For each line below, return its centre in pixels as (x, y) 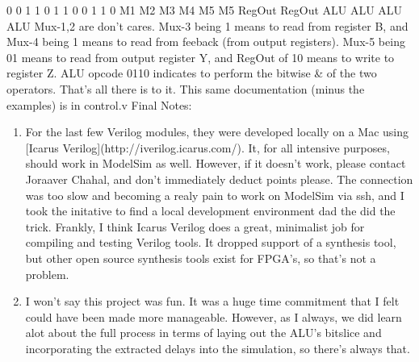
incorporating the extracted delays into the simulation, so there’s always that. (218, 348)
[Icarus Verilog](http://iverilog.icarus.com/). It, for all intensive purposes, (207, 147)
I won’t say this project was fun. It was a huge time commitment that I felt (212, 301)
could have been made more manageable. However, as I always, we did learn (214, 316)
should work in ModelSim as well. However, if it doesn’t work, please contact (216, 163)
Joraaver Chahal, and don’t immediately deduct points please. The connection (219, 179)
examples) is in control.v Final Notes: (99, 104)
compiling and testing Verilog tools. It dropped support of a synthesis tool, (211, 242)
